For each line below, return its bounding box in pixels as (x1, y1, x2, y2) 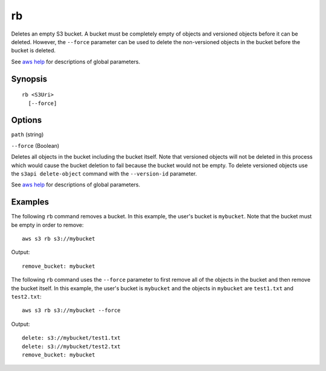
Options (11, 115, 42, 125)
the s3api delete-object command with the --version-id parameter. (11, 170, 197, 177)
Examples (11, 197, 50, 208)
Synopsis (11, 74, 48, 84)
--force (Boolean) (11, 142, 60, 149)
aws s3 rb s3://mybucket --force (22, 307, 121, 314)
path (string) (11, 131, 44, 138)
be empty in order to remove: (11, 221, 84, 229)
